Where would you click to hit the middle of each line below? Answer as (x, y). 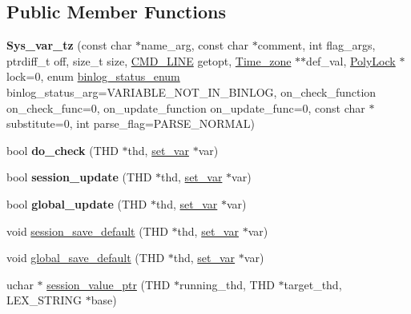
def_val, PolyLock (351, 60)
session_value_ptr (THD (109, 284)
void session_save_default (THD (87, 231)
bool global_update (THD (77, 203)
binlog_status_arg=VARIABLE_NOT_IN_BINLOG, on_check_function (191, 91)
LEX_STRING (44, 300)
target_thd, (313, 284)
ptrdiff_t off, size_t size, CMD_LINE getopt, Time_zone (149, 60)
